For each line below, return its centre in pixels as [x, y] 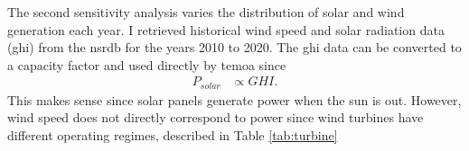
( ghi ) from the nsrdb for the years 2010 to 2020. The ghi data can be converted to [234, 47]
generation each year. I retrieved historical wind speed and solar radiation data [226, 29]
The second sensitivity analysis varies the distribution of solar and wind [206, 12]
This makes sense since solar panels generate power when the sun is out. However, [234, 99]
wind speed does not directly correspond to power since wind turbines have [216, 117]
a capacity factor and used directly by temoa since [147, 64]
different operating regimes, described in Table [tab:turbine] [173, 135]
